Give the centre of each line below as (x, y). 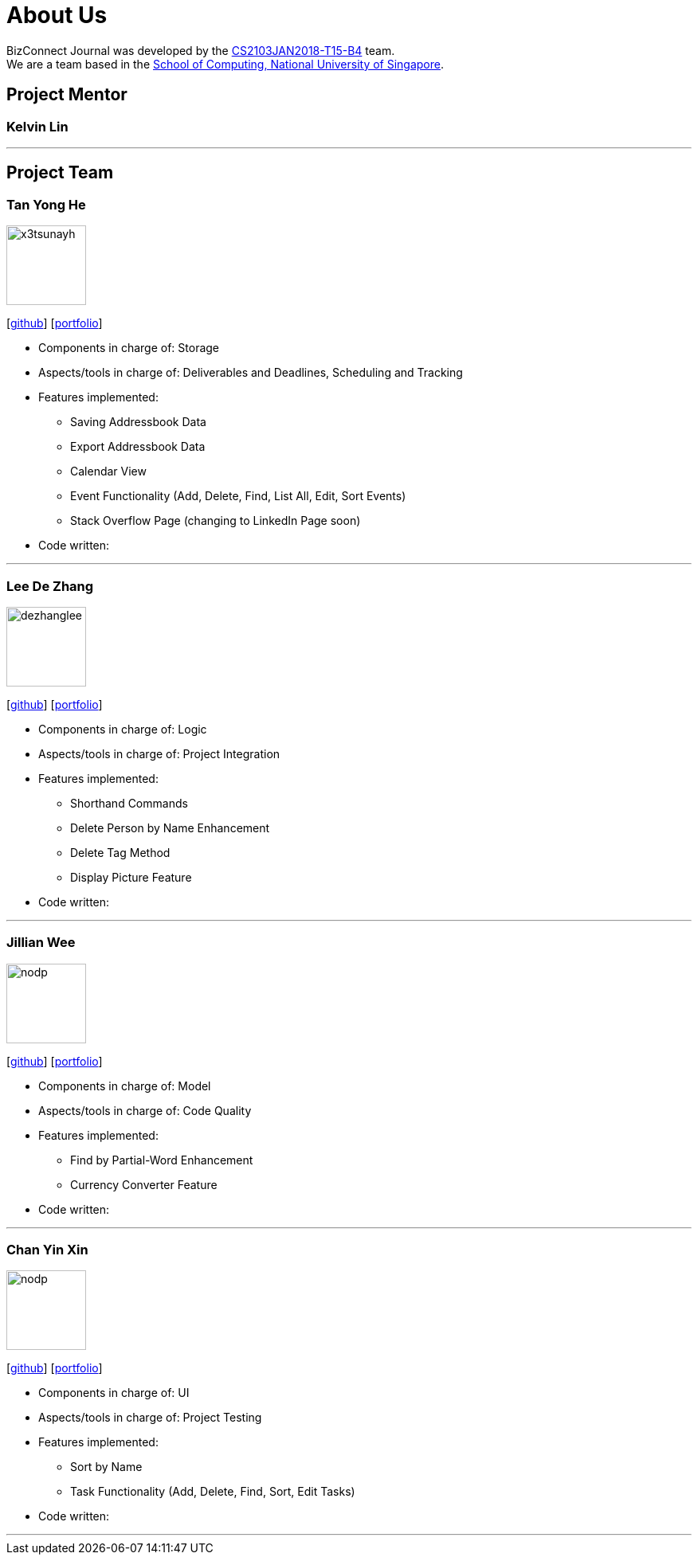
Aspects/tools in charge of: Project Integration (159, 753)
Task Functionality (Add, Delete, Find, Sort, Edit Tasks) (213, 1492)
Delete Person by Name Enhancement (170, 827)
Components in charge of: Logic (123, 729)
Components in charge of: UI (114, 1393)
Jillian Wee (41, 943)
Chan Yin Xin (47, 1250)
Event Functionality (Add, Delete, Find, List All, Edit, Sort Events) (238, 496)
